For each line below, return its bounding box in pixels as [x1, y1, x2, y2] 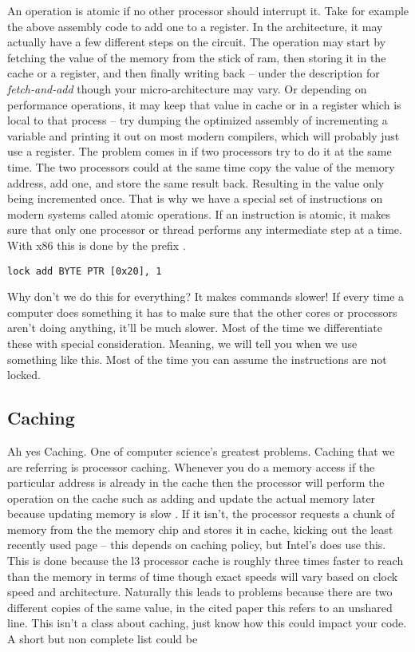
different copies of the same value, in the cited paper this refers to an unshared [7, 599, 393, 615]
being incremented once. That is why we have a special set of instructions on [7, 190, 383, 207]
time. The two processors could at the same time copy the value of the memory [7, 158, 395, 175]
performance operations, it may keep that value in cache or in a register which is [7, 96, 401, 113]
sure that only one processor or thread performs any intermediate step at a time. [7, 221, 402, 238]
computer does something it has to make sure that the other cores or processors [7, 303, 397, 320]
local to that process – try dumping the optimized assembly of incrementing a [7, 112, 388, 128]
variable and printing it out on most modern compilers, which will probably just [7, 127, 400, 144]
